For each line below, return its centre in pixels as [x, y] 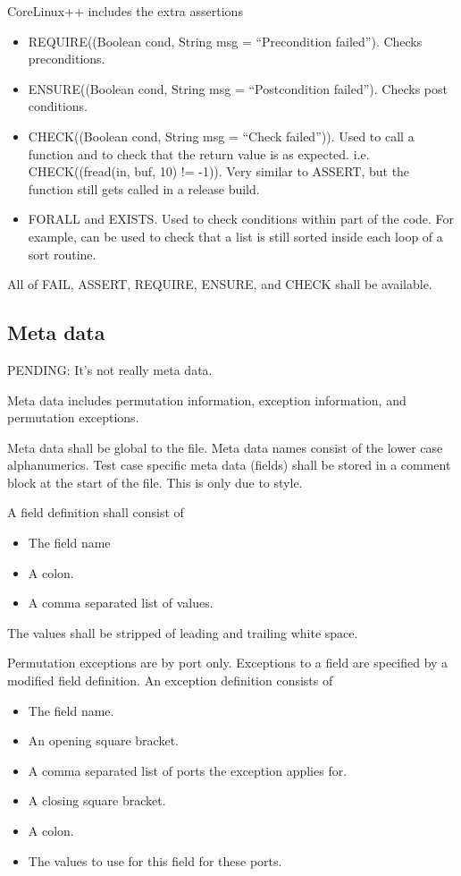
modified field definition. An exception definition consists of [170, 680]
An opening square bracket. [103, 740]
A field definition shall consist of [96, 512]
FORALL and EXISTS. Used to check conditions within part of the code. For [241, 219]
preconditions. [67, 59]
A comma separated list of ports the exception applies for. [188, 770]
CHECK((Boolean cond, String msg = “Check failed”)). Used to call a [221, 136]
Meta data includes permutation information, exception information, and [207, 400]
